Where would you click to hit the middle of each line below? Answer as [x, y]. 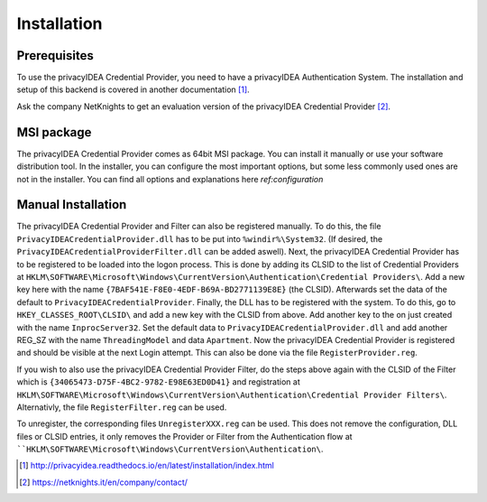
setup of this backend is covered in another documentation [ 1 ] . [133, 89]
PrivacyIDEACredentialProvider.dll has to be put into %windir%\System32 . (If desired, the [200, 238]
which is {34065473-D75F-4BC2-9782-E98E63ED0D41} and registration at [159, 382]
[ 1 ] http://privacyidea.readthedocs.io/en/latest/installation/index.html [147, 466]
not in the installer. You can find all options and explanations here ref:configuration [170, 179]
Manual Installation [72, 205]
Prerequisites [55, 56]
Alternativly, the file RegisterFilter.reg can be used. [122, 407]
